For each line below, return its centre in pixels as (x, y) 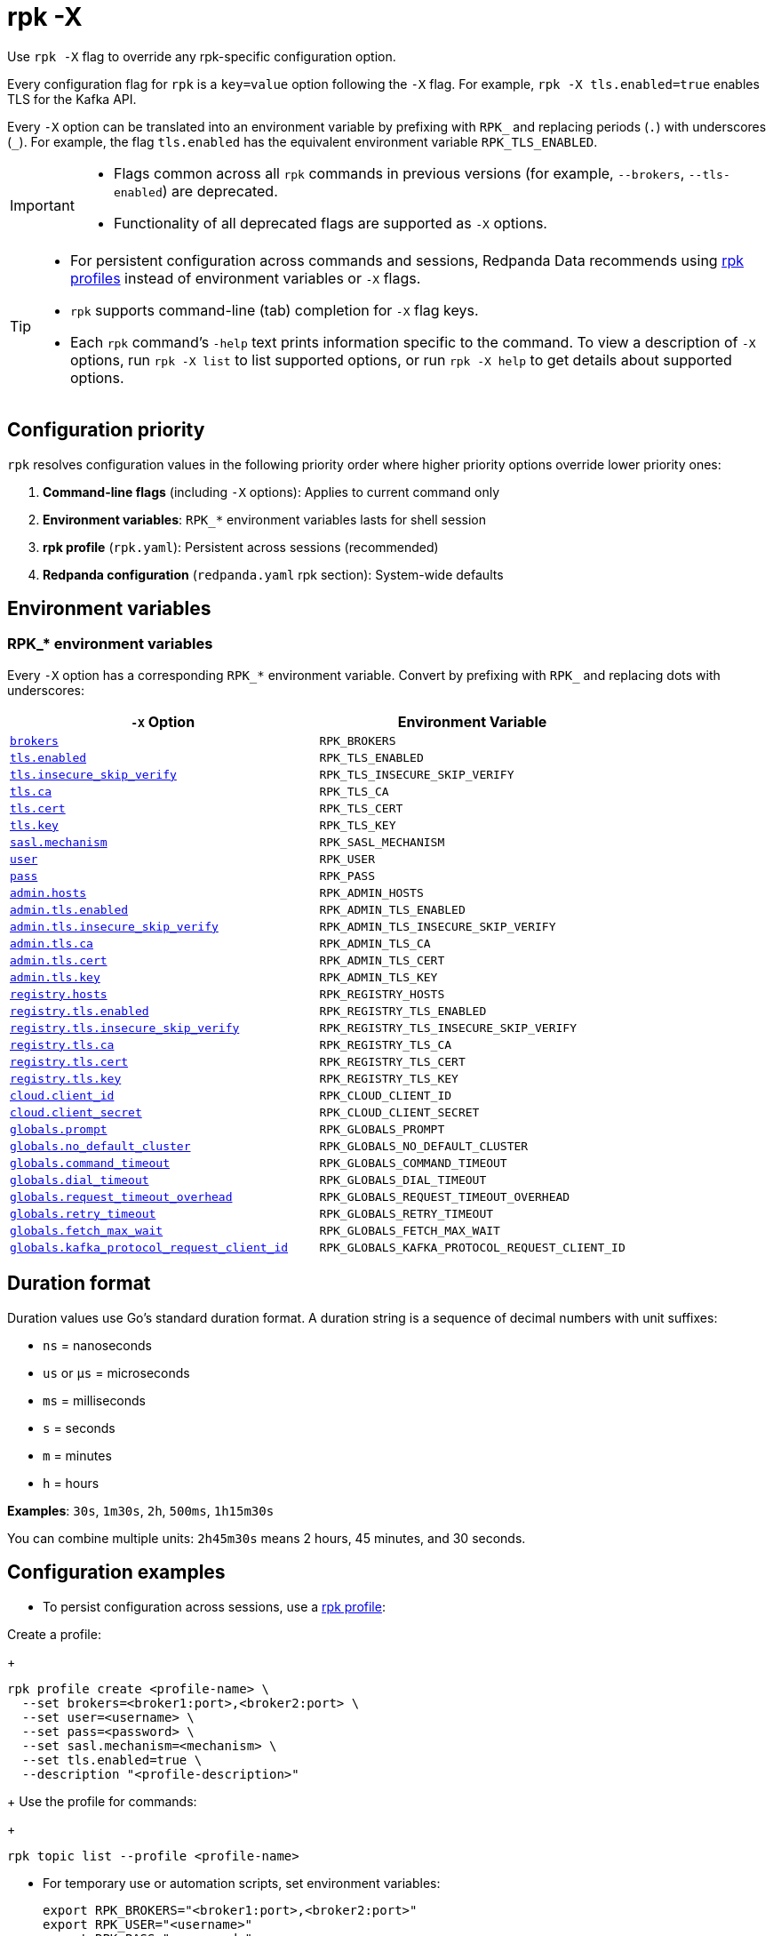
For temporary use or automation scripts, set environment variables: (242, 1883)
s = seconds (79, 1428)
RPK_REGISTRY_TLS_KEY (389, 1078)
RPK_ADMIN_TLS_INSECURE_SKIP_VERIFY (438, 926)
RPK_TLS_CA (354, 791)
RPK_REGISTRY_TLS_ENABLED (403, 1011)
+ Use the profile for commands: (102, 1801)
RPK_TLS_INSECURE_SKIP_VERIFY (417, 774)
